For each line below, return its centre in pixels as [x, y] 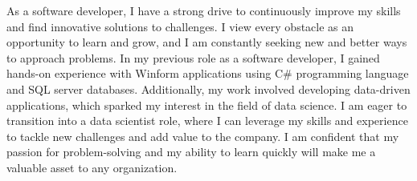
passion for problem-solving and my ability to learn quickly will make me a [191, 152]
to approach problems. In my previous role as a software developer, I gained [193, 57]
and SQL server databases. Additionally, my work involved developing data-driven [208, 88]
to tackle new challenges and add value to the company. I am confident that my [203, 136]
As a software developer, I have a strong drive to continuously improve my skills [204, 10]
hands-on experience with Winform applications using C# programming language [208, 73]
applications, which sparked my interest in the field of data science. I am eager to [207, 105]
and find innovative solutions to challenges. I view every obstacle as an [180, 26]
